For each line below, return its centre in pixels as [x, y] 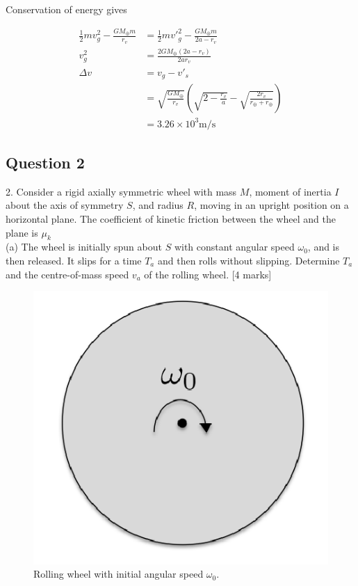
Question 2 [45, 162]
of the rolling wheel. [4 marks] [208, 274]
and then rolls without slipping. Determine [249, 260]
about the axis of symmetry [65, 205]
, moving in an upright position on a [271, 205]
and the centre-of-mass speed [67, 274]
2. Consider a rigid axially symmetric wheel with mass [121, 191]
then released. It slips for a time [74, 260]
